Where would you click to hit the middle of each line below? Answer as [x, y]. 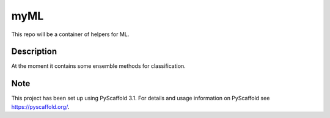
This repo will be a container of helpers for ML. [70, 34]
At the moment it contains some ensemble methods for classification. [98, 66]
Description [34, 52]
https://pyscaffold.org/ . [40, 106]
